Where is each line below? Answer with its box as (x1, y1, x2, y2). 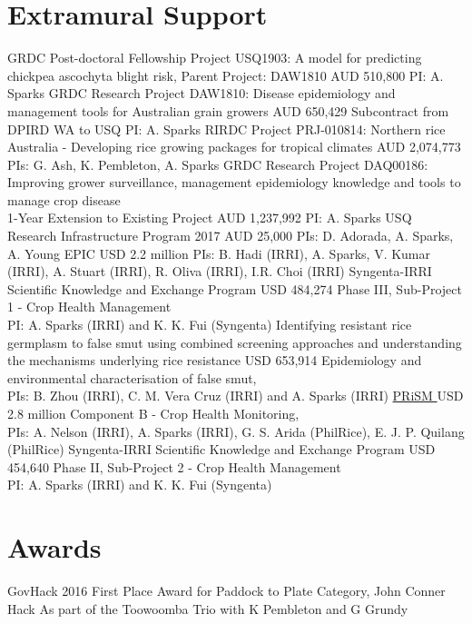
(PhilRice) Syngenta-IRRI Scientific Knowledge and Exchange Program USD (7, 440, 436, 459)
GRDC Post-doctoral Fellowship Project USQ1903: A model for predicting (7, 48, 422, 67)
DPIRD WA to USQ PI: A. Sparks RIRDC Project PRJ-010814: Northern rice (7, 119, 446, 138)
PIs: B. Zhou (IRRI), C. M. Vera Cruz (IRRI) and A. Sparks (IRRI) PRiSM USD (7, 386, 464, 405)
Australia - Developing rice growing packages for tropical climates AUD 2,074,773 (7, 137, 461, 156)
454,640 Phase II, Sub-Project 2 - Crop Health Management (7, 457, 341, 476)
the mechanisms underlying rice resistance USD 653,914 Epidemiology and (7, 351, 422, 370)
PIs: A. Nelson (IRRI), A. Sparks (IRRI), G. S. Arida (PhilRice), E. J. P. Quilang (7, 421, 465, 441)
